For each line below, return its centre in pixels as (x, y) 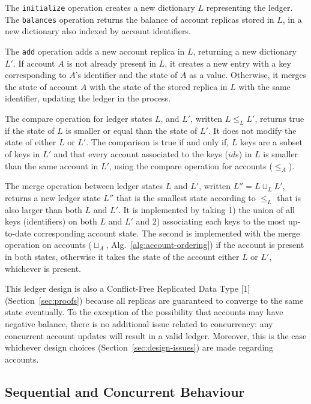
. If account (34, 63)
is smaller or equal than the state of (131, 130)
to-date (18, 233)
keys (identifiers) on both (51, 221)
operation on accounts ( (48, 245)
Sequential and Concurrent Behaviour (125, 391)
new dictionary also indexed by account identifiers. (98, 31)
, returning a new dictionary (245, 51)
